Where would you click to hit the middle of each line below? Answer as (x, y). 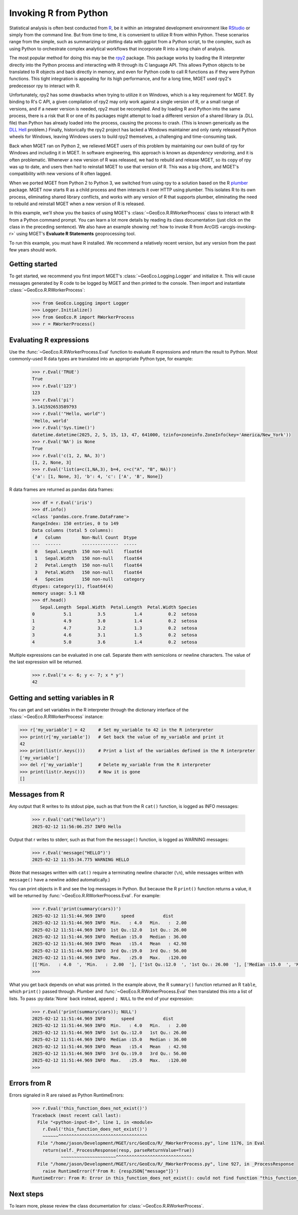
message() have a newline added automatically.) (60, 879)
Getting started (33, 264)
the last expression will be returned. (46, 662)
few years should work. (33, 250)
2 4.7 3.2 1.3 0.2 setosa (114, 628)
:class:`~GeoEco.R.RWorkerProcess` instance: (56, 717)
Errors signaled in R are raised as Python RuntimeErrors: (67, 1095)
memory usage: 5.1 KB (58, 593)
